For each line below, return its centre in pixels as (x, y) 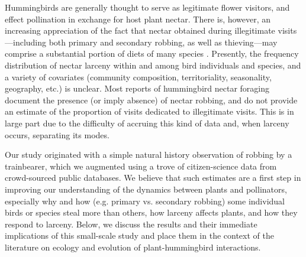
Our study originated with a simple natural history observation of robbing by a (149, 154)
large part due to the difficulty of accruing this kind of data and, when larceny (147, 123)
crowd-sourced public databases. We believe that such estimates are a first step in (153, 178)
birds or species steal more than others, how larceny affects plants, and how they (151, 212)
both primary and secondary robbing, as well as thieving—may (163, 42)
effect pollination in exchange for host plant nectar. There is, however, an (138, 19)
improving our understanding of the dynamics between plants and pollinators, (146, 189)
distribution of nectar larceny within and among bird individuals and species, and (153, 65)
